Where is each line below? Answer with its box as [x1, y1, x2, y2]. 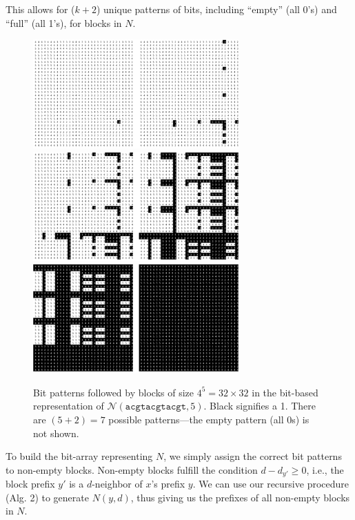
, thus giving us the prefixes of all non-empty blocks [130, 490, 350, 504]
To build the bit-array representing [6, 449, 153, 463]
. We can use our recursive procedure [192, 476, 349, 491]
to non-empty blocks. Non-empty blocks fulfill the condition [6, 462, 258, 476]
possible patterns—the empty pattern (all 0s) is [108, 412, 310, 426]
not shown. [33, 425, 79, 440]
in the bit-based [252, 385, 318, 399]
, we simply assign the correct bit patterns [163, 449, 342, 463]
